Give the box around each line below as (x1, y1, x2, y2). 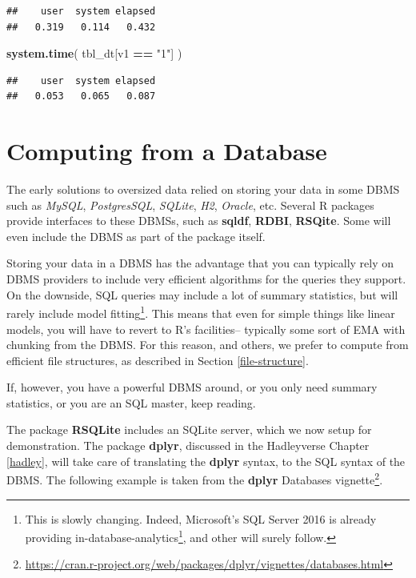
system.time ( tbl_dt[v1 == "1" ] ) (6, 45, 182, 62)
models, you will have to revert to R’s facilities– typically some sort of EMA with (6, 320, 406, 337)
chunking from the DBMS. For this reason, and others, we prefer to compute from (6, 336, 409, 353)
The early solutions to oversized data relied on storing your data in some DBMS (6, 181, 400, 198)
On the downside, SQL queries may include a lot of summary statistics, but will (6, 286, 398, 303)
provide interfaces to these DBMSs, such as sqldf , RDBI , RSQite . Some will (6, 212, 391, 229)
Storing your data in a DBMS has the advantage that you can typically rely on (6, 255, 394, 271)
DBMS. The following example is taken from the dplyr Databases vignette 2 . (6, 469, 383, 488)
